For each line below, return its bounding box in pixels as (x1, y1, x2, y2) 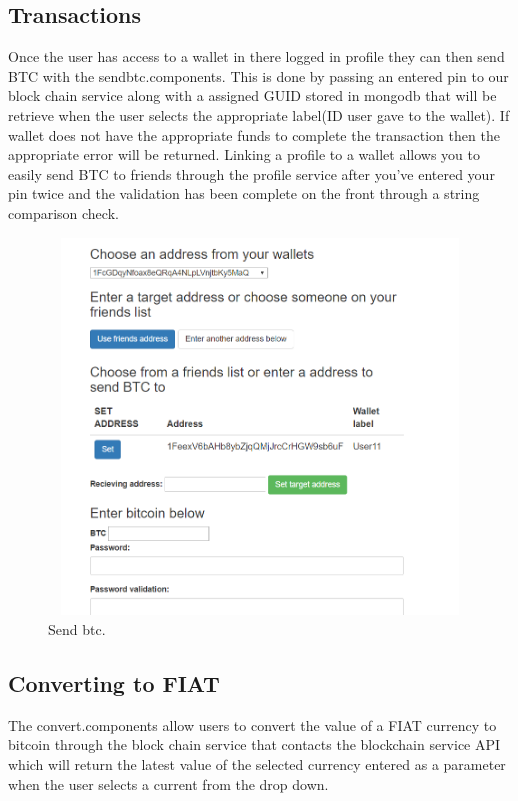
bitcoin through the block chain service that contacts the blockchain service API (8, 734, 501, 755)
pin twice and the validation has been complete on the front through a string (8, 183, 480, 204)
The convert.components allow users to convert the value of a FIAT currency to (8, 714, 497, 735)
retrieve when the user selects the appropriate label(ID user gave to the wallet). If (8, 104, 510, 125)
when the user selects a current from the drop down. (8, 773, 329, 794)
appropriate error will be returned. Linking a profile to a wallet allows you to (8, 144, 480, 165)
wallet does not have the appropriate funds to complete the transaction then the (8, 124, 500, 145)
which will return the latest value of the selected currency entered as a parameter (8, 754, 506, 775)
